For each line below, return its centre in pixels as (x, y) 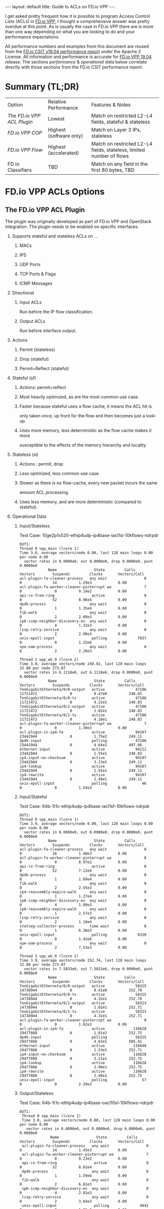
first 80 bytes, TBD (113, 170)
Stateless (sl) (25, 454)
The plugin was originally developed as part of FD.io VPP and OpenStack (78, 221)
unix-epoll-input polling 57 (83, 1080)
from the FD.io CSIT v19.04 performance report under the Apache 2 (73, 51)
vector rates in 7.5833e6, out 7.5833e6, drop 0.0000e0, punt (88, 969)
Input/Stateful (33, 797)
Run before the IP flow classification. (56, 311)
